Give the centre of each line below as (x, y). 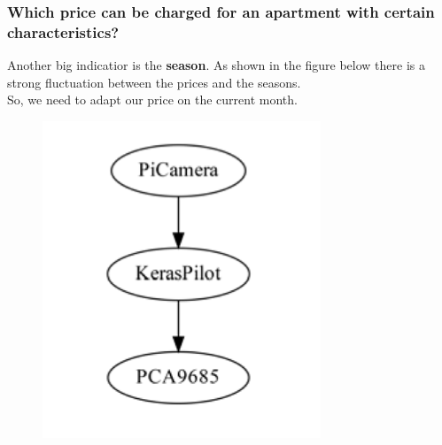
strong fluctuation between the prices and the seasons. (154, 82)
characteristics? (63, 31)
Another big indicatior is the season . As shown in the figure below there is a (216, 65)
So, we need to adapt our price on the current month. (152, 100)
